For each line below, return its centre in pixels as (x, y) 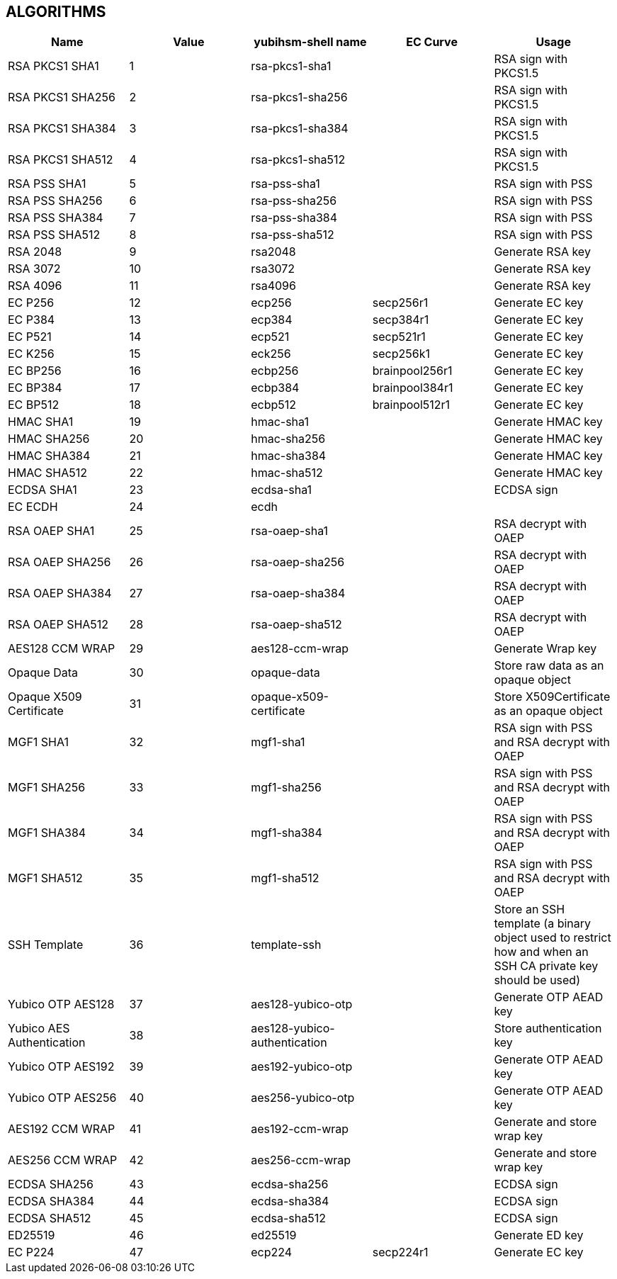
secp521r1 (399, 337)
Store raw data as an (549, 666)
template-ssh (286, 945)
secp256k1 (401, 354)
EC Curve (432, 42)
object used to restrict (553, 938)
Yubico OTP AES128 (61, 1004)
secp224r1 (400, 1252)
